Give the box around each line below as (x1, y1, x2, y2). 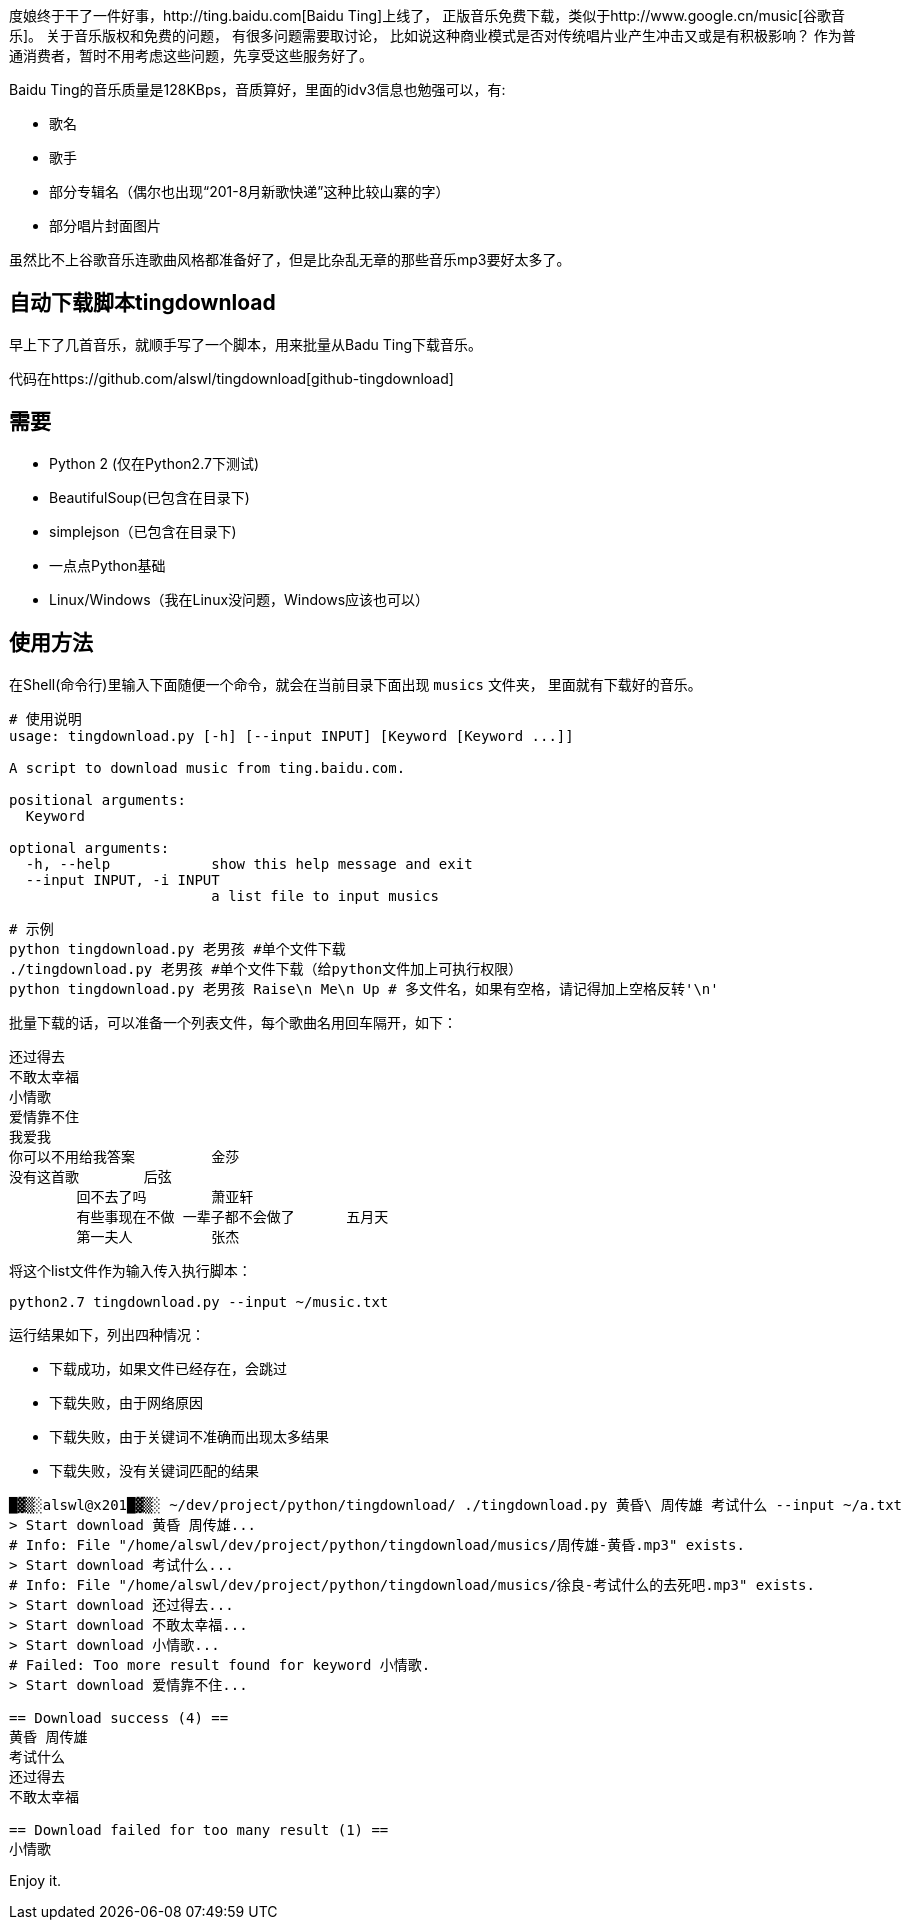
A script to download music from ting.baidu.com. (9, 759, 406, 776)
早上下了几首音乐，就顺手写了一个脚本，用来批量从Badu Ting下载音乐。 (9, 335, 483, 353)
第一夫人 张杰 (76, 1228, 240, 1245)
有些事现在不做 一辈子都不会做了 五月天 (76, 1208, 389, 1225)
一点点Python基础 (49, 556, 166, 574)
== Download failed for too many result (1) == (9, 1821, 389, 1838)
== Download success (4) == (9, 1709, 229, 1726)
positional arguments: (9, 791, 187, 808)
